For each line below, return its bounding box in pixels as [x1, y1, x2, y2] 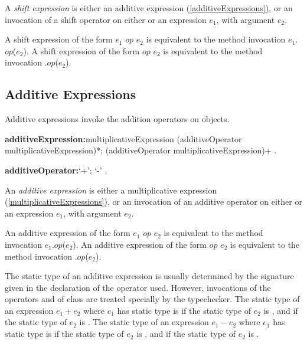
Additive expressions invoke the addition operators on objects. [5, 113, 230, 125]
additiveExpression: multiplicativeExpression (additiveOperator [5, 132, 242, 145]
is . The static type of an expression [79, 316, 209, 328]
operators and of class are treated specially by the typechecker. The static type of [5, 293, 300, 305]
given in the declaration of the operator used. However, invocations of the [5, 281, 271, 293]
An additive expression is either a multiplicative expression [5, 184, 217, 196]
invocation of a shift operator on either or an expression [5, 13, 207, 25]
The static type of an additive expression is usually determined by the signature [5, 270, 294, 282]
